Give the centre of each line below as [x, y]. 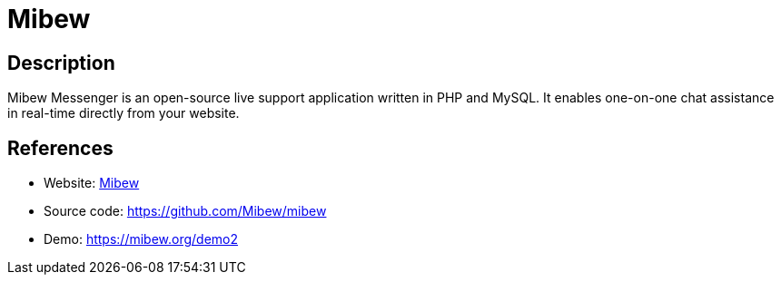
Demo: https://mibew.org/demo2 [141, 239]
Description [61, 63]
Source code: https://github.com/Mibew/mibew [185, 211]
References [60, 148]
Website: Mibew [92, 183]
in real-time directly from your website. [124, 113]
